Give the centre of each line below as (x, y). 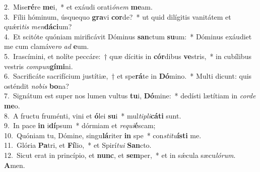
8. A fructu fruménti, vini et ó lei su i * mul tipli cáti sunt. (93, 115)
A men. (15, 165)
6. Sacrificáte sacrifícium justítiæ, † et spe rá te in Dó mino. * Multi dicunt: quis (128, 76)
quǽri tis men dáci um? (38, 26)
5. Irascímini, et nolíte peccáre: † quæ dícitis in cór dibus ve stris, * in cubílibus (128, 56)
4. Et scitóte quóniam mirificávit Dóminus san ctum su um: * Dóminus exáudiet (128, 36)
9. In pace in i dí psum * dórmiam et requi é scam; (80, 125)
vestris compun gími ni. (39, 66)
